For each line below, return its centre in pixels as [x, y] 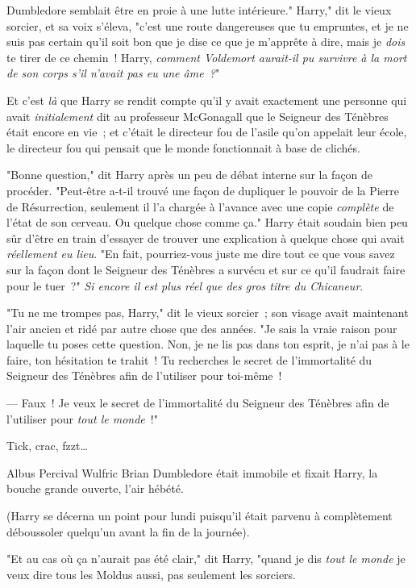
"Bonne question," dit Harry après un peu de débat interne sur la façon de [190, 175]
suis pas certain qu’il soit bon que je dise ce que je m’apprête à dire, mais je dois [206, 42]
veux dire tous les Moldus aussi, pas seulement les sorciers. [152, 574]
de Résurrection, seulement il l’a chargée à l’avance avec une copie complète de [200, 206]
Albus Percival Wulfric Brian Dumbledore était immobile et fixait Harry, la [192, 472]
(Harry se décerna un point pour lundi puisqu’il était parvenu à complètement [200, 516]
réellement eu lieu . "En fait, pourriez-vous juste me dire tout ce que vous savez [201, 254]
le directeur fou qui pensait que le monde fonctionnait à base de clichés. [183, 147]
